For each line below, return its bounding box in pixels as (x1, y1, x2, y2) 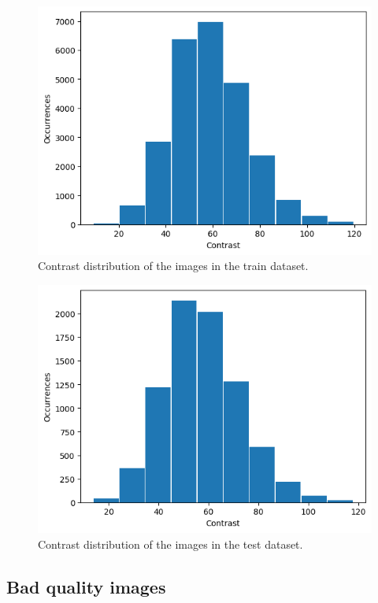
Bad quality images (6, 574, 166, 598)
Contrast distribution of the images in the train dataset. (38, 257, 309, 274)
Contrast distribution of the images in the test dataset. (38, 535, 303, 552)
